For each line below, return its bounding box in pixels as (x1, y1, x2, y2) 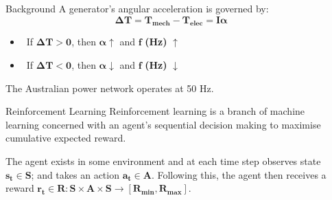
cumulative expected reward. (5, 131, 126, 145)
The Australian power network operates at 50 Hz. (5, 80, 214, 95)
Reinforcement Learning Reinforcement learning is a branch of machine (5, 104, 305, 118)
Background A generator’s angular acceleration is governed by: (5, 1, 269, 15)
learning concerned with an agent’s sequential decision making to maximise (5, 117, 321, 131)
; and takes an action (31, 167, 119, 181)
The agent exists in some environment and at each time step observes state (5, 153, 321, 168)
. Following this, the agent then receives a (151, 167, 327, 181)
